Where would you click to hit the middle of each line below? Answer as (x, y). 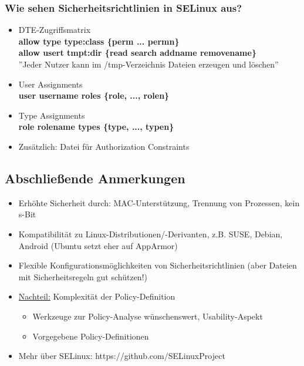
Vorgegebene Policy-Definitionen (91, 336)
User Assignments (50, 84)
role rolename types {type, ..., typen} (96, 127)
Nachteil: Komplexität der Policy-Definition (97, 296)
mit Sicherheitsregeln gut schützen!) (83, 276)
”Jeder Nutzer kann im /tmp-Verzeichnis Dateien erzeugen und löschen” (148, 64)
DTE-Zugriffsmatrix (55, 30)
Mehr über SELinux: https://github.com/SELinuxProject (122, 356)
